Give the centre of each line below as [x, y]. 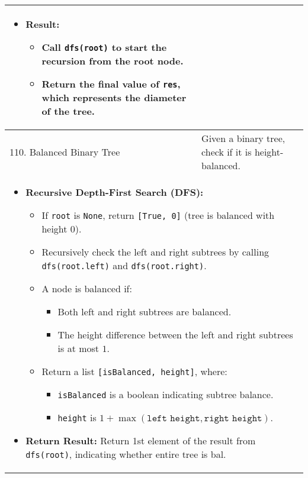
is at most [78, 348]
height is [77, 417]
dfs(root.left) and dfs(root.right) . [124, 265]
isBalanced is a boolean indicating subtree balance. [166, 394]
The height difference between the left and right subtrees [175, 335]
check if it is [227, 152]
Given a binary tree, [243, 138]
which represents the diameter [114, 97]
